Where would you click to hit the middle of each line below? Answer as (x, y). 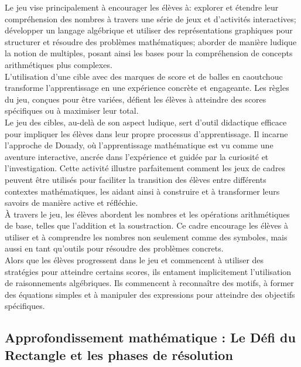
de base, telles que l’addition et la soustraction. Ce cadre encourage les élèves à (146, 225)
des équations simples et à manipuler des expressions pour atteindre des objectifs (150, 294)
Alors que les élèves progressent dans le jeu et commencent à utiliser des (134, 260)
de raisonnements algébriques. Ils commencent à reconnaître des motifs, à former (149, 283)
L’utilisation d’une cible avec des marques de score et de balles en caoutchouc (144, 76)
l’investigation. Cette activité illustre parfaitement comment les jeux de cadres (145, 168)
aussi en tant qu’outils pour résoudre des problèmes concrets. (114, 248)
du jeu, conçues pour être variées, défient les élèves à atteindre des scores (136, 99)
